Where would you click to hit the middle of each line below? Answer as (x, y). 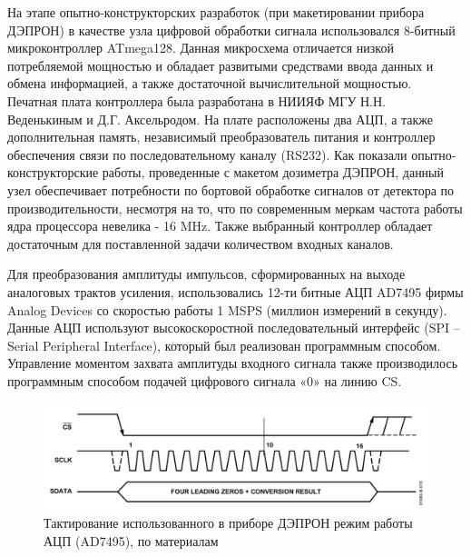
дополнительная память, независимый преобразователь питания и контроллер (221, 137)
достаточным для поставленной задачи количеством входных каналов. (201, 243)
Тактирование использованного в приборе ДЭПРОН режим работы (228, 523)
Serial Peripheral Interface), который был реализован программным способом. (224, 345)
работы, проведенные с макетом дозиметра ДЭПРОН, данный (273, 172)
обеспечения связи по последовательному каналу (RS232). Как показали (207, 154)
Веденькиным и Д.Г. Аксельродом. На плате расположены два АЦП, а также (221, 119)
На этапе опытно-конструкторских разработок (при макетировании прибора (216, 12)
